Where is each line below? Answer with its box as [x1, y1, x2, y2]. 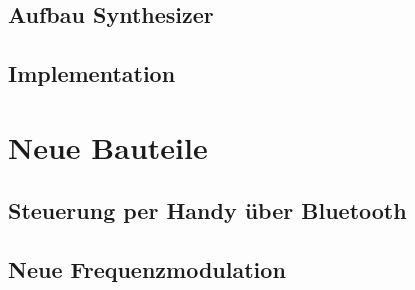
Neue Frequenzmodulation [8, 254, 286, 285]
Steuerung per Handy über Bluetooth [8, 195, 407, 226]
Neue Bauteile [8, 126, 208, 167]
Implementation [8, 58, 176, 89]
